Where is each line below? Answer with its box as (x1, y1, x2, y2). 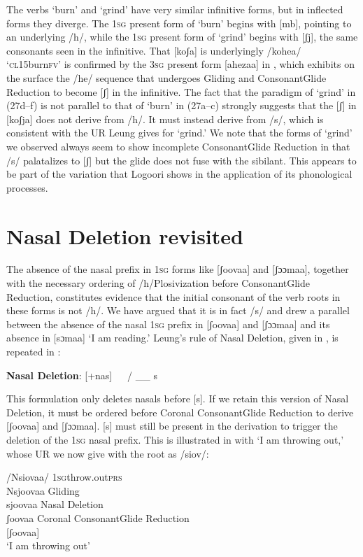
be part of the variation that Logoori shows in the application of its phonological (6, 167, 353, 181)
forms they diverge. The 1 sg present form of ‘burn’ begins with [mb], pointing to (6, 15, 352, 30)
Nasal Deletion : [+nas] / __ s (6, 367, 157, 382)
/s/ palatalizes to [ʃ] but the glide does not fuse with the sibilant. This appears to (6, 153, 357, 167)
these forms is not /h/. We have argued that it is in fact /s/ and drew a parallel (6, 303, 350, 318)
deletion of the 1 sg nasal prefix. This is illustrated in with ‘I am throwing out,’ (6, 432, 344, 446)
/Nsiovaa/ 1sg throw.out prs (6, 470, 122, 484)
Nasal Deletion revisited (6, 221, 243, 250)
